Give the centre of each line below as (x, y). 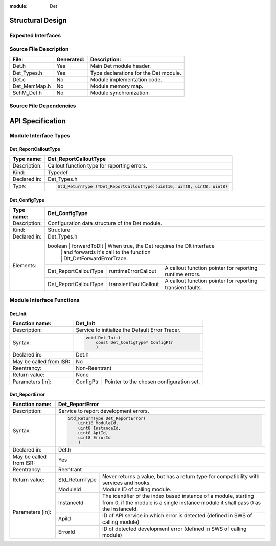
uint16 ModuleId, (98, 423)
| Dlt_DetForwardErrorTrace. (94, 258)
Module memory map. (117, 86)
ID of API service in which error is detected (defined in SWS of (177, 515)
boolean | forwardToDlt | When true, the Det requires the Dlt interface (131, 246)
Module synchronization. (120, 93)
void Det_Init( (103, 338)
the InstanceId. (120, 509)
